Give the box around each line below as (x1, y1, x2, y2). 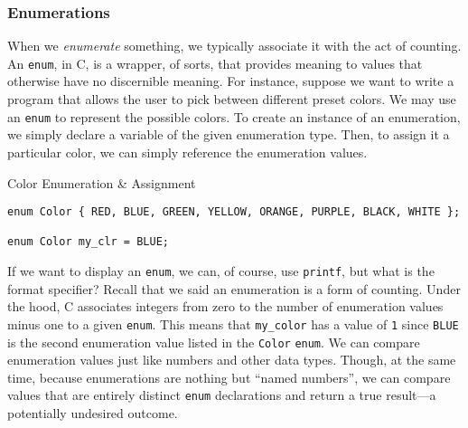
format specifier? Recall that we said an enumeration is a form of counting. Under (7, 279, 461, 298)
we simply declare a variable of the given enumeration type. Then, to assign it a (7, 125, 450, 144)
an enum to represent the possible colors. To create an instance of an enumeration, (7, 107, 461, 126)
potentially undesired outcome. (7, 404, 178, 423)
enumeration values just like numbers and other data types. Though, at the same (7, 350, 456, 369)
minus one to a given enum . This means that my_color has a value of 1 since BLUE (7, 314, 459, 333)
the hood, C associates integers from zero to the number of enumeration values (7, 297, 444, 316)
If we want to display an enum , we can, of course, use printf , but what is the (7, 262, 435, 281)
